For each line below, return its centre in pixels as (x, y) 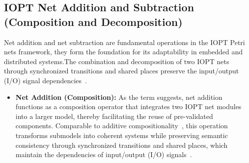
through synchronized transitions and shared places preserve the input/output (122, 71)
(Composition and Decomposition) (93, 21)
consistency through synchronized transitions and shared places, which (122, 145)
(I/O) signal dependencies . (45, 80)
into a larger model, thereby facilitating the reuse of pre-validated (114, 116)
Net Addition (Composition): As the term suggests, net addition (119, 97)
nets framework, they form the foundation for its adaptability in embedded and (124, 52)
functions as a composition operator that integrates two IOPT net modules (128, 106)
